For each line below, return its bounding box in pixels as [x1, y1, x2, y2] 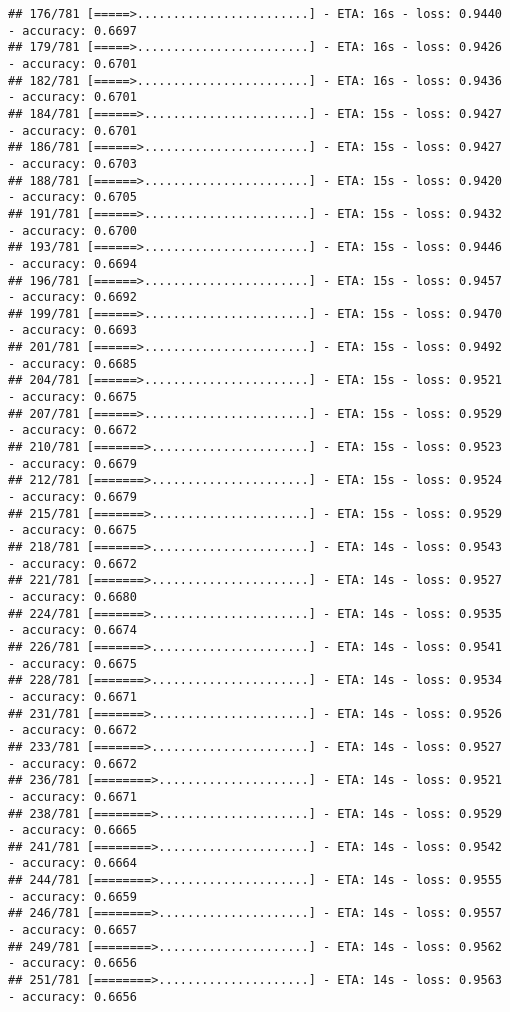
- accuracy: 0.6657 [8, 923, 137, 938]
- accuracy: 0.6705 [8, 190, 137, 205]
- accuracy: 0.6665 [8, 823, 137, 838]
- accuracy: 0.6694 [8, 256, 137, 271]
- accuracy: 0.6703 [8, 156, 137, 171]
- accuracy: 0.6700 [8, 223, 137, 238]
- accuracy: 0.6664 [8, 856, 137, 871]
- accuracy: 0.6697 [8, 23, 137, 38]
